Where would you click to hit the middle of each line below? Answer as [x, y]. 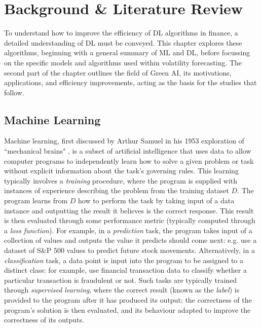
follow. [14, 92]
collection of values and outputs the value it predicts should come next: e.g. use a [130, 240]
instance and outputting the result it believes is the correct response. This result [129, 210]
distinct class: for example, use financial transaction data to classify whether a [125, 270]
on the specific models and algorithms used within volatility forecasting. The [123, 62]
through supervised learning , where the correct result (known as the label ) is [122, 290]
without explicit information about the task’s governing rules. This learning [121, 171]
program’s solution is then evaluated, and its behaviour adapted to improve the [127, 309]
